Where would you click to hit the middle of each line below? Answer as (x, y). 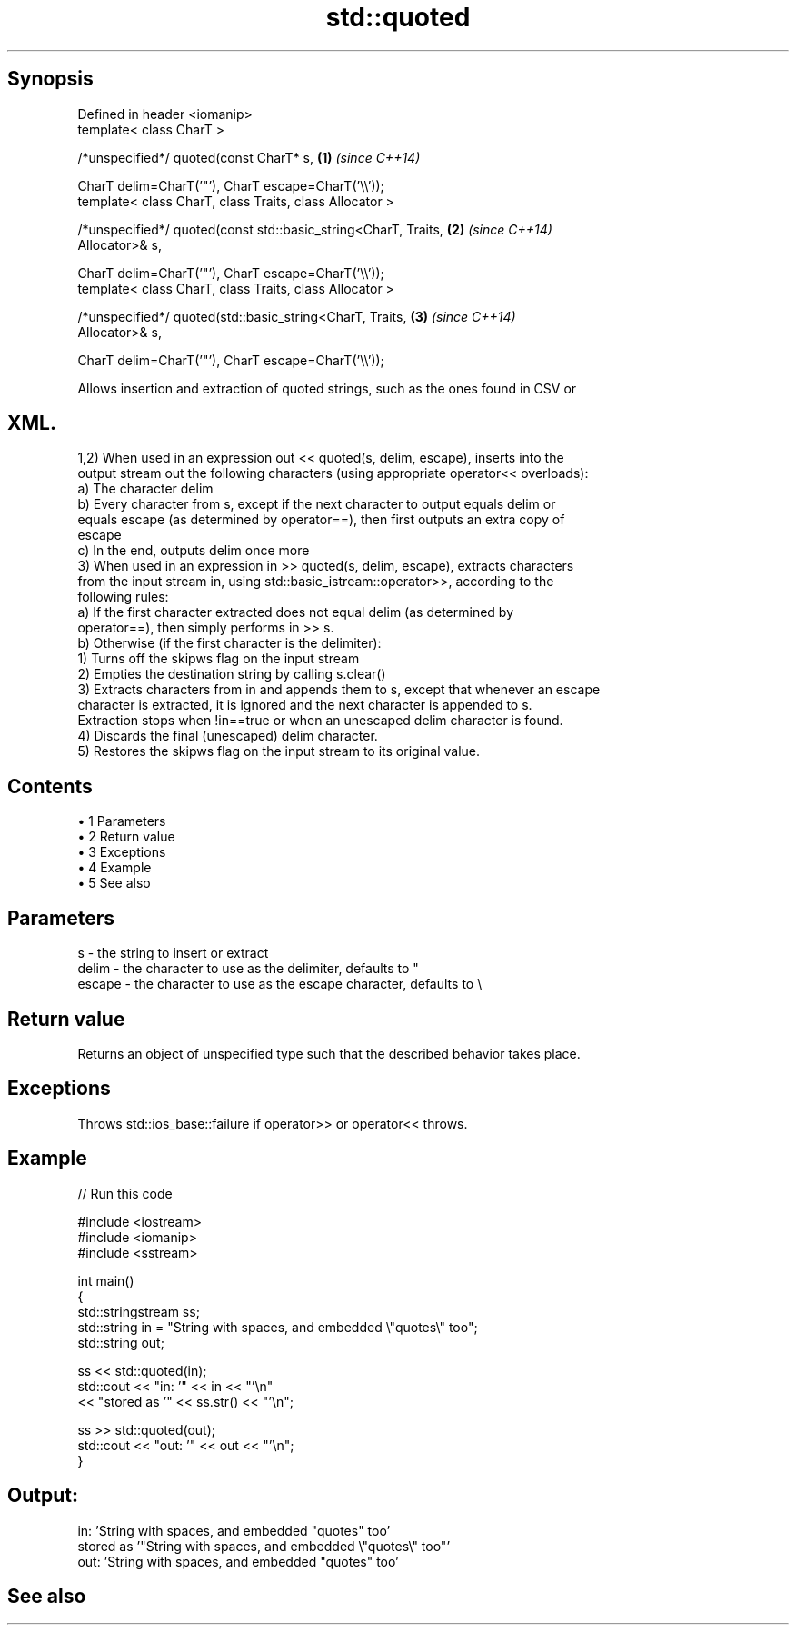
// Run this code (125, 1193)
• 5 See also (114, 883)
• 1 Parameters (122, 821)
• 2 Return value (126, 837)
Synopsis (50, 79)
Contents (50, 786)
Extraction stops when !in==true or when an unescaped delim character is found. (320, 721)
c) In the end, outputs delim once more (194, 551)
